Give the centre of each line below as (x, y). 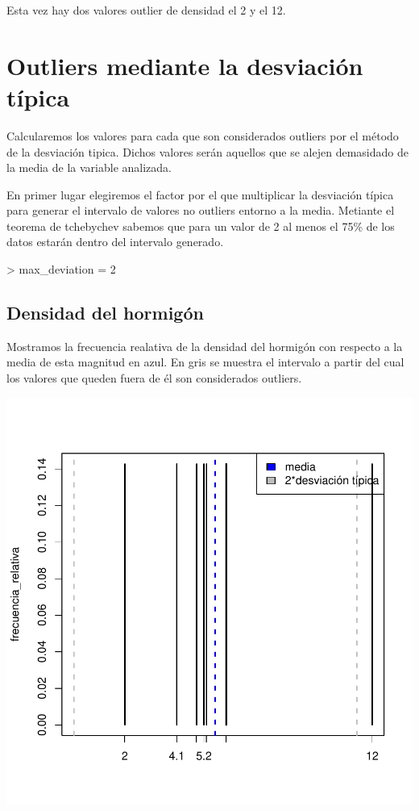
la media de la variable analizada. (89, 167)
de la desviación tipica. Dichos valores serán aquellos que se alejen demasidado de (207, 151)
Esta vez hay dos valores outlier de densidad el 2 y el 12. (146, 10)
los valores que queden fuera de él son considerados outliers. (154, 378)
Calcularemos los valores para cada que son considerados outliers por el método (203, 135)
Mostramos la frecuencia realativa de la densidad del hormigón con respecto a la (205, 346)
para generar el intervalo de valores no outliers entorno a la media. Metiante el (201, 210)
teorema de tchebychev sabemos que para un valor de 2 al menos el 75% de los (201, 226)
